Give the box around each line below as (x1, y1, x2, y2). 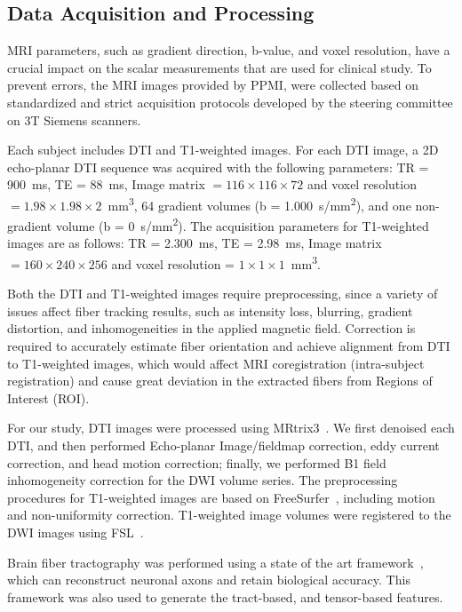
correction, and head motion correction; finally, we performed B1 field (7, 453, 386, 472)
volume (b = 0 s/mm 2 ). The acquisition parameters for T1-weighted (55, 214, 429, 234)
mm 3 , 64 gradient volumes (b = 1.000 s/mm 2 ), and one (108, 193, 411, 214)
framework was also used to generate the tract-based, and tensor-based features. (7, 587, 443, 606)
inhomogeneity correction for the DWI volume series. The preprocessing (7, 471, 398, 489)
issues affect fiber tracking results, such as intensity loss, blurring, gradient (7, 301, 413, 320)
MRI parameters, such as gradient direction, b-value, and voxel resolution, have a (7, 41, 450, 60)
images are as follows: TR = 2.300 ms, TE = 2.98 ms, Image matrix (7, 234, 382, 252)
